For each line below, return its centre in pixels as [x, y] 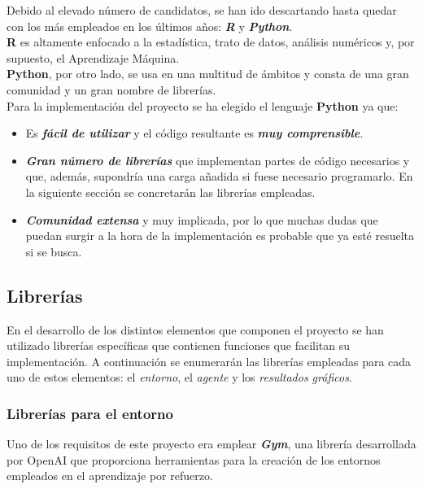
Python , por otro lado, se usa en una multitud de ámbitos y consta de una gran [208, 74]
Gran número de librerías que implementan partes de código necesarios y [218, 160]
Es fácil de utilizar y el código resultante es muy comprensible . [194, 133]
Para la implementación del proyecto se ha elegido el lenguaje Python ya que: [203, 105]
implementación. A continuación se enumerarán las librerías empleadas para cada [209, 361]
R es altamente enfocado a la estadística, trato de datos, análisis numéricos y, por [211, 42]
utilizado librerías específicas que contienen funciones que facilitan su [179, 345]
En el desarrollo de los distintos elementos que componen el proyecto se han [195, 329]
